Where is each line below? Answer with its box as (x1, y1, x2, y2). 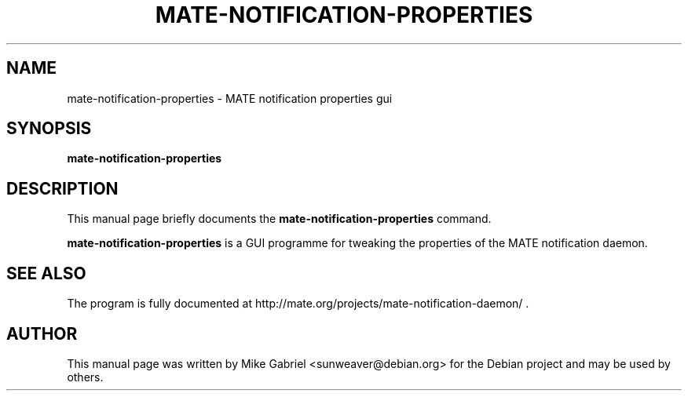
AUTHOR (6, 323, 78, 344)
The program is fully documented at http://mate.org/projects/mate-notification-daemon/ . (67, 297, 529, 311)
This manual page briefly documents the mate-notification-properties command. (67, 212, 492, 226)
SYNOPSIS (6, 118, 92, 139)
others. (67, 370, 104, 384)
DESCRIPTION (6, 178, 119, 198)
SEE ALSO (6, 263, 86, 283)
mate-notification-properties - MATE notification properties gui (67, 91, 393, 105)
